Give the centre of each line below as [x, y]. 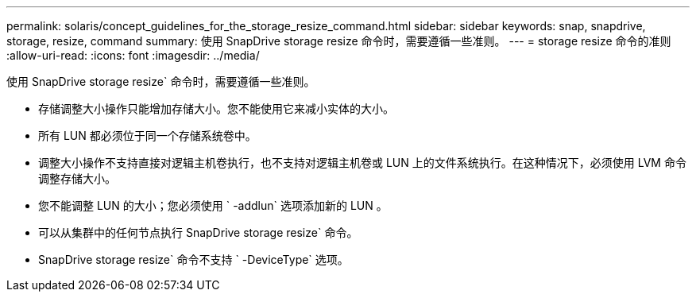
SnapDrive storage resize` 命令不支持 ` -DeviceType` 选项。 [193, 259]
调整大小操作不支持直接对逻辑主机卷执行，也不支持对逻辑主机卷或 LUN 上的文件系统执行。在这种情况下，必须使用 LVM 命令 [362, 163]
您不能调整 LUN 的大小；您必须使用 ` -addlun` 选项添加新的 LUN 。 [213, 205]
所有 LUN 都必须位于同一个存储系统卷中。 [147, 135]
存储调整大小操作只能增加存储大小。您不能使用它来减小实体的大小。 [216, 108]
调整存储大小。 [77, 178]
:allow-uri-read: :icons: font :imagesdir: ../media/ [133, 55]
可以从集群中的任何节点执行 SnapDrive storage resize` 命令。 [198, 232]
